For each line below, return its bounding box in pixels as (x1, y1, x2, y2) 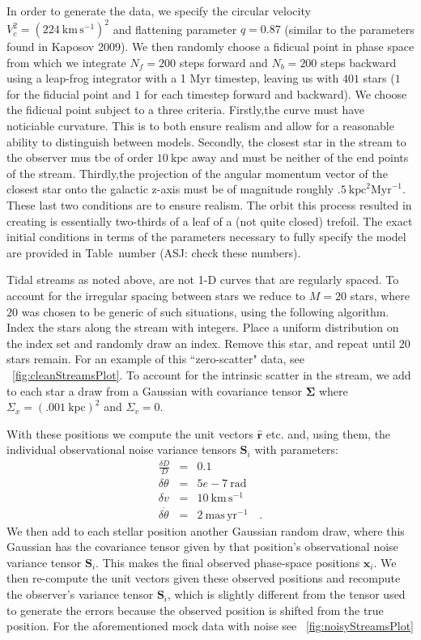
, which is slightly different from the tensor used (168, 586, 406, 603)
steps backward (321, 53, 397, 70)
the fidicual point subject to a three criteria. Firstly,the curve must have (6, 101, 365, 118)
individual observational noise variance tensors (6, 441, 236, 458)
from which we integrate (6, 53, 126, 70)
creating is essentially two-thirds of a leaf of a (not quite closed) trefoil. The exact (6, 212, 413, 229)
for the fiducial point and (6, 85, 131, 102)
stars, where (350, 287, 410, 303)
